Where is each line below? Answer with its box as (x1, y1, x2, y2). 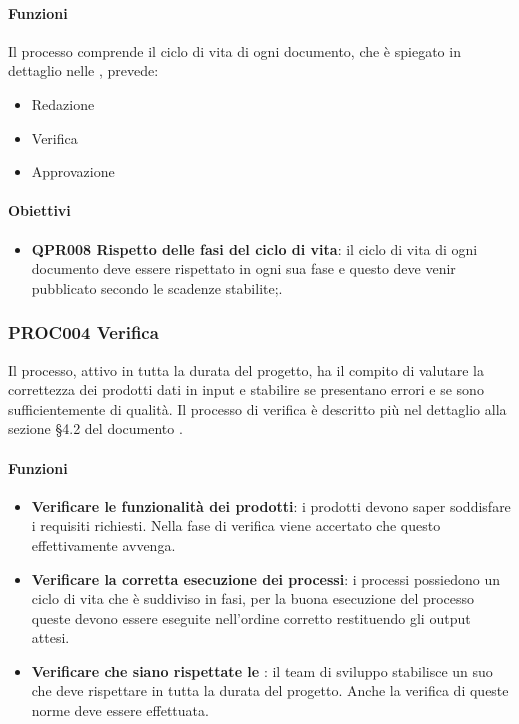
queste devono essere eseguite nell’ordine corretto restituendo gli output (31, 607, 471, 628)
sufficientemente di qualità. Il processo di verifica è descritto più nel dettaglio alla (8, 398, 507, 419)
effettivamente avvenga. (31, 534, 176, 555)
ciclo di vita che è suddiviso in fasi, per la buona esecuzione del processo (31, 588, 475, 609)
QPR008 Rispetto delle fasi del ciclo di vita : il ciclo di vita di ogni (31, 238, 478, 259)
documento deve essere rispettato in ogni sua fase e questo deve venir (31, 258, 456, 279)
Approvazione (31, 161, 115, 182)
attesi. (31, 627, 70, 648)
